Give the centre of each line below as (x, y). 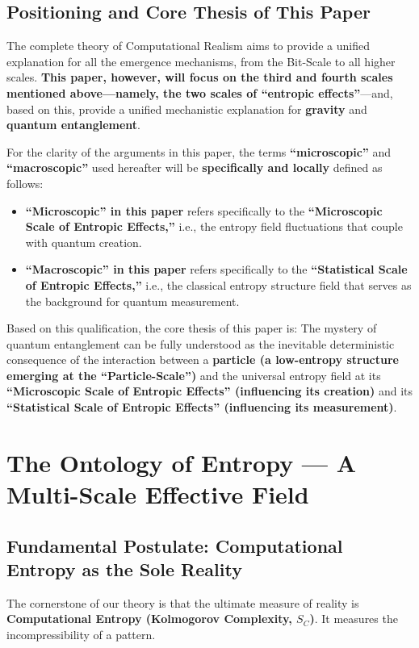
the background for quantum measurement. (132, 301)
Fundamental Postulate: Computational (175, 545)
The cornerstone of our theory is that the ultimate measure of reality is (183, 602)
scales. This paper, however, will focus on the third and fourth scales (200, 77)
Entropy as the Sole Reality (124, 569)
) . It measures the (354, 619)
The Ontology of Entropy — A (182, 462)
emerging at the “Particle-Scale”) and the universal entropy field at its (194, 375)
